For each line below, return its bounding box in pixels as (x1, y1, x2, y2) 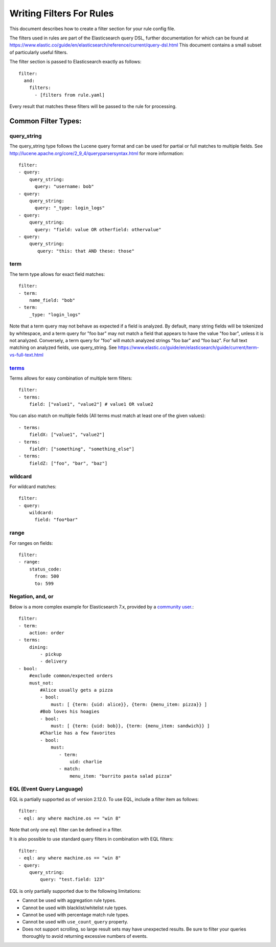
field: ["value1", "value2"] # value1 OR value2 (29, 402, 153, 407)
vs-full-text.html (9, 351, 43, 358)
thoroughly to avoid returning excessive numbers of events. (22, 933, 148, 939)
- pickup (40, 651, 62, 657)
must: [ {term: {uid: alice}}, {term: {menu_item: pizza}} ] (51, 701, 208, 707)
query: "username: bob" (34, 184, 95, 189)
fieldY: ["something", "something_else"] (29, 446, 135, 452)
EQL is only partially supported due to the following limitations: (9, 888, 142, 894)
